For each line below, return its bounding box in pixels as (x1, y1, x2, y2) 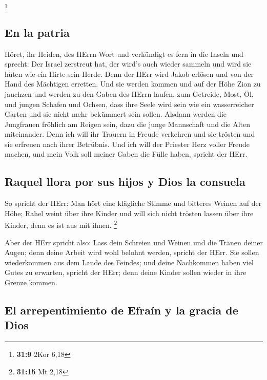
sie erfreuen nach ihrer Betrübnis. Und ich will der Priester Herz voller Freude (5, 138, 250, 149)
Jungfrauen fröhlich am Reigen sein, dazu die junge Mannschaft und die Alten (5, 118, 251, 129)
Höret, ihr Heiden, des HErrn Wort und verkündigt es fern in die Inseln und (5, 48, 243, 59)
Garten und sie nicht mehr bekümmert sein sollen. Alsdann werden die (5, 109, 227, 119)
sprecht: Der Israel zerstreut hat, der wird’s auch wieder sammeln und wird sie (5, 58, 252, 69)
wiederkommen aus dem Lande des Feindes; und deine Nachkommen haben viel (5, 257, 254, 267)
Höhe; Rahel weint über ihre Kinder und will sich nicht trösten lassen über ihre (5, 207, 254, 218)
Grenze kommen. (5, 277, 57, 288)
